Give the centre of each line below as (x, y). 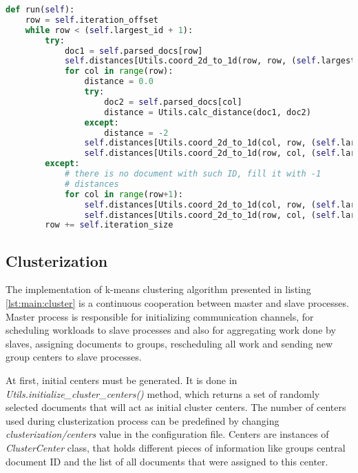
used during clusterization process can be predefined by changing (143, 420)
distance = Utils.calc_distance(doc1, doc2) (208, 112)
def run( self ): (40, 10)
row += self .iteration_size (109, 225)
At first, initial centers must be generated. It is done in (122, 380)
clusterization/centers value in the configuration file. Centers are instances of (167, 434)
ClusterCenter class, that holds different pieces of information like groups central (176, 447)
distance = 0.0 (119, 82)
